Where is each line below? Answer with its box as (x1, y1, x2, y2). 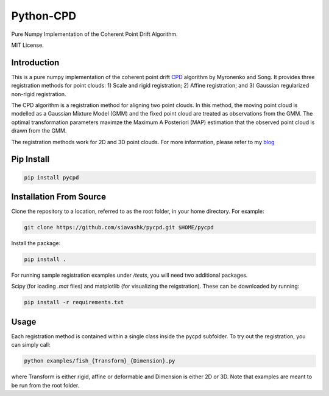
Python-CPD (11, 9, 77, 23)
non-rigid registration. (11, 90, 66, 97)
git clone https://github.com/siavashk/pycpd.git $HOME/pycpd (24, 224, 214, 231)
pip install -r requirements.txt (24, 299, 124, 306)
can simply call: (11, 341, 51, 349)
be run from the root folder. (11, 381, 80, 389)
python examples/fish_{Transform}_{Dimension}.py (24, 358, 175, 364)
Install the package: (11, 240, 61, 247)
